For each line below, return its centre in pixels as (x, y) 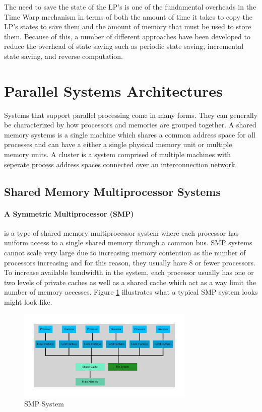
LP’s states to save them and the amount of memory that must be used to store (128, 26)
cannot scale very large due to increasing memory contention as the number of (125, 253)
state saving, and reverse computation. (63, 56)
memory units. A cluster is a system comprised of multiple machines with (118, 154)
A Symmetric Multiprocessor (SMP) (69, 213)
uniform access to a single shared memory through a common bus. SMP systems (128, 243)
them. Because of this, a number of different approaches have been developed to (127, 36)
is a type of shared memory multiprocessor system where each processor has (121, 232)
